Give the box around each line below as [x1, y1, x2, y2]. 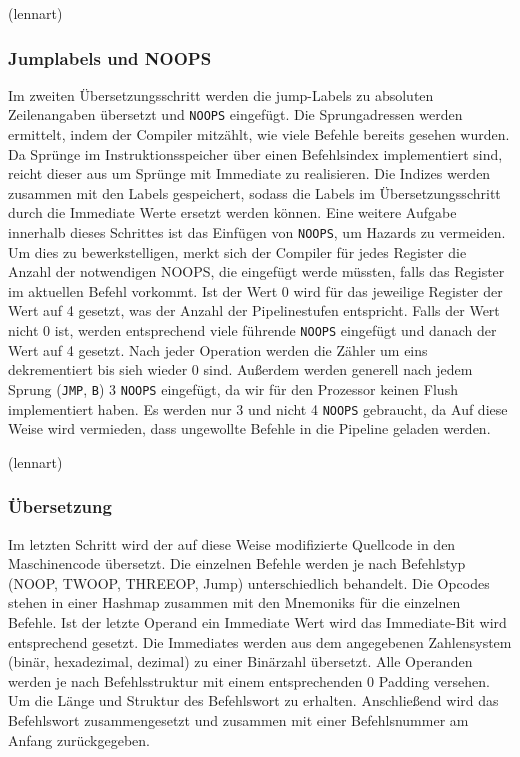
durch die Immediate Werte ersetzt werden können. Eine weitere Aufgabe [8, 202, 457, 223]
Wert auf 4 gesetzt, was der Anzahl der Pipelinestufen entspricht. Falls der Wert [8, 300, 500, 321]
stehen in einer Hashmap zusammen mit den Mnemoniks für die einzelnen [8, 592, 461, 613]
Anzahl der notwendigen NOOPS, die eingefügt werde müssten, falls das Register [8, 261, 505, 282]
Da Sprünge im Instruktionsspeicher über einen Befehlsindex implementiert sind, [8, 143, 503, 164]
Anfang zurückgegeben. [8, 729, 151, 750]
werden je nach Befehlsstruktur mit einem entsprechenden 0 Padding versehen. [8, 670, 490, 691]
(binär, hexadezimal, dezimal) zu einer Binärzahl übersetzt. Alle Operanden [8, 651, 473, 672]
